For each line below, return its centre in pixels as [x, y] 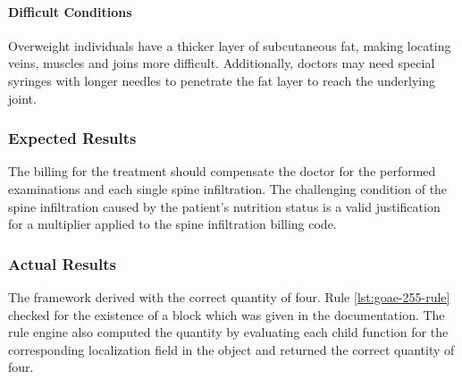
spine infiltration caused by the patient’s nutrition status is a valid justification [224, 206]
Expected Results [72, 138]
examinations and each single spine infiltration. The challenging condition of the [228, 188]
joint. [22, 98]
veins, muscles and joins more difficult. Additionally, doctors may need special [222, 63]
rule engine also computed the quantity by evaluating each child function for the [228, 332]
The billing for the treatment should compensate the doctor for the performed [222, 171]
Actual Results [63, 263]
